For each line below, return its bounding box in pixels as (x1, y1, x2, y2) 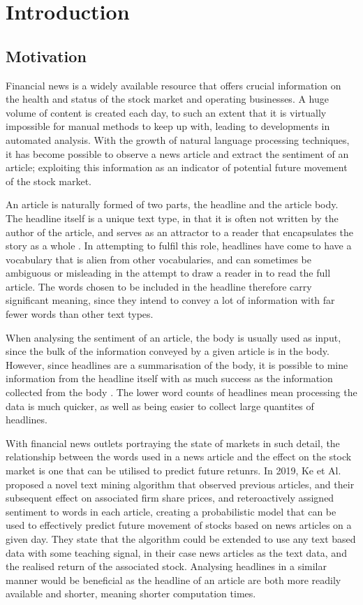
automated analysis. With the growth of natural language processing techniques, (6, 132, 350, 147)
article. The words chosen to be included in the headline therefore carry (6, 279, 312, 293)
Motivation (6, 45, 87, 66)
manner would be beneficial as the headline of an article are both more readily (6, 572, 341, 587)
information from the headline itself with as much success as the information (6, 371, 333, 386)
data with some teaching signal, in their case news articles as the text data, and (6, 545, 347, 560)
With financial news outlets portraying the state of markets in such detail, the (6, 435, 340, 450)
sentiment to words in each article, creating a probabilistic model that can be (6, 504, 336, 518)
